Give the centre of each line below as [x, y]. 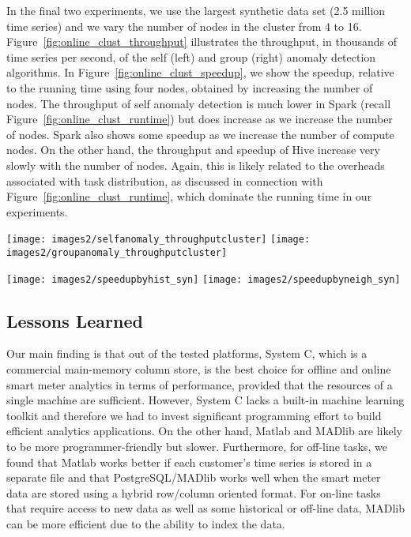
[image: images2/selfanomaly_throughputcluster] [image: [158, 240]
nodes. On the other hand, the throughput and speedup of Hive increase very [193, 150]
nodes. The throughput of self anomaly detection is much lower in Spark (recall [199, 103]
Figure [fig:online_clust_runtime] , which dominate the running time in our [189, 196]
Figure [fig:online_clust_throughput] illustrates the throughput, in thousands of [202, 41]
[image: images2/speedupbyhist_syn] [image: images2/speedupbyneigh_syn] [204, 279]
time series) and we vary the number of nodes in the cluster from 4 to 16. [184, 26]
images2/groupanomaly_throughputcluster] [117, 252]
